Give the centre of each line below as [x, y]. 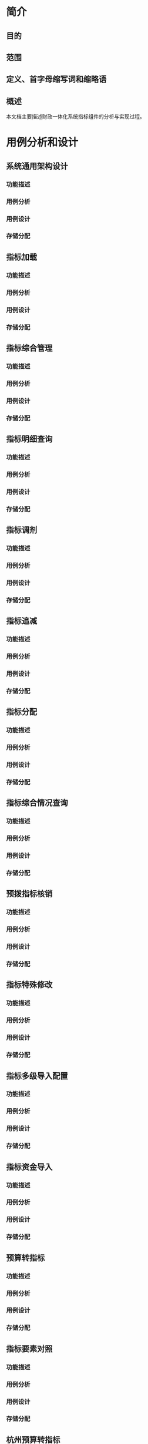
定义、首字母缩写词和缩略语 [56, 79]
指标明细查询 [29, 439]
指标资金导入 [29, 1167]
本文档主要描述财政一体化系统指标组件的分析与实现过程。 [75, 117]
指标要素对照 [29, 1349]
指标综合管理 [29, 348]
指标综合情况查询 [37, 803]
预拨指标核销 [29, 894]
